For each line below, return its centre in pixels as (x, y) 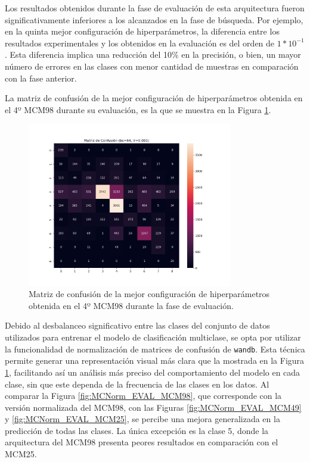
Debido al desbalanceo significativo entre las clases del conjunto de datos (137, 325)
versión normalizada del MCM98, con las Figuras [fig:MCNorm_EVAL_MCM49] (153, 407)
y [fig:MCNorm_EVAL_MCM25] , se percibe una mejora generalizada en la (142, 419)
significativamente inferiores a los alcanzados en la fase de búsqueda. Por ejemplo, (154, 19)
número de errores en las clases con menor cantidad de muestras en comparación (152, 66)
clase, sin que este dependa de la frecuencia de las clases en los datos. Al (137, 384)
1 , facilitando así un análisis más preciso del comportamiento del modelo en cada (153, 372)
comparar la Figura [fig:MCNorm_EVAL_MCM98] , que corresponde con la (143, 396)
